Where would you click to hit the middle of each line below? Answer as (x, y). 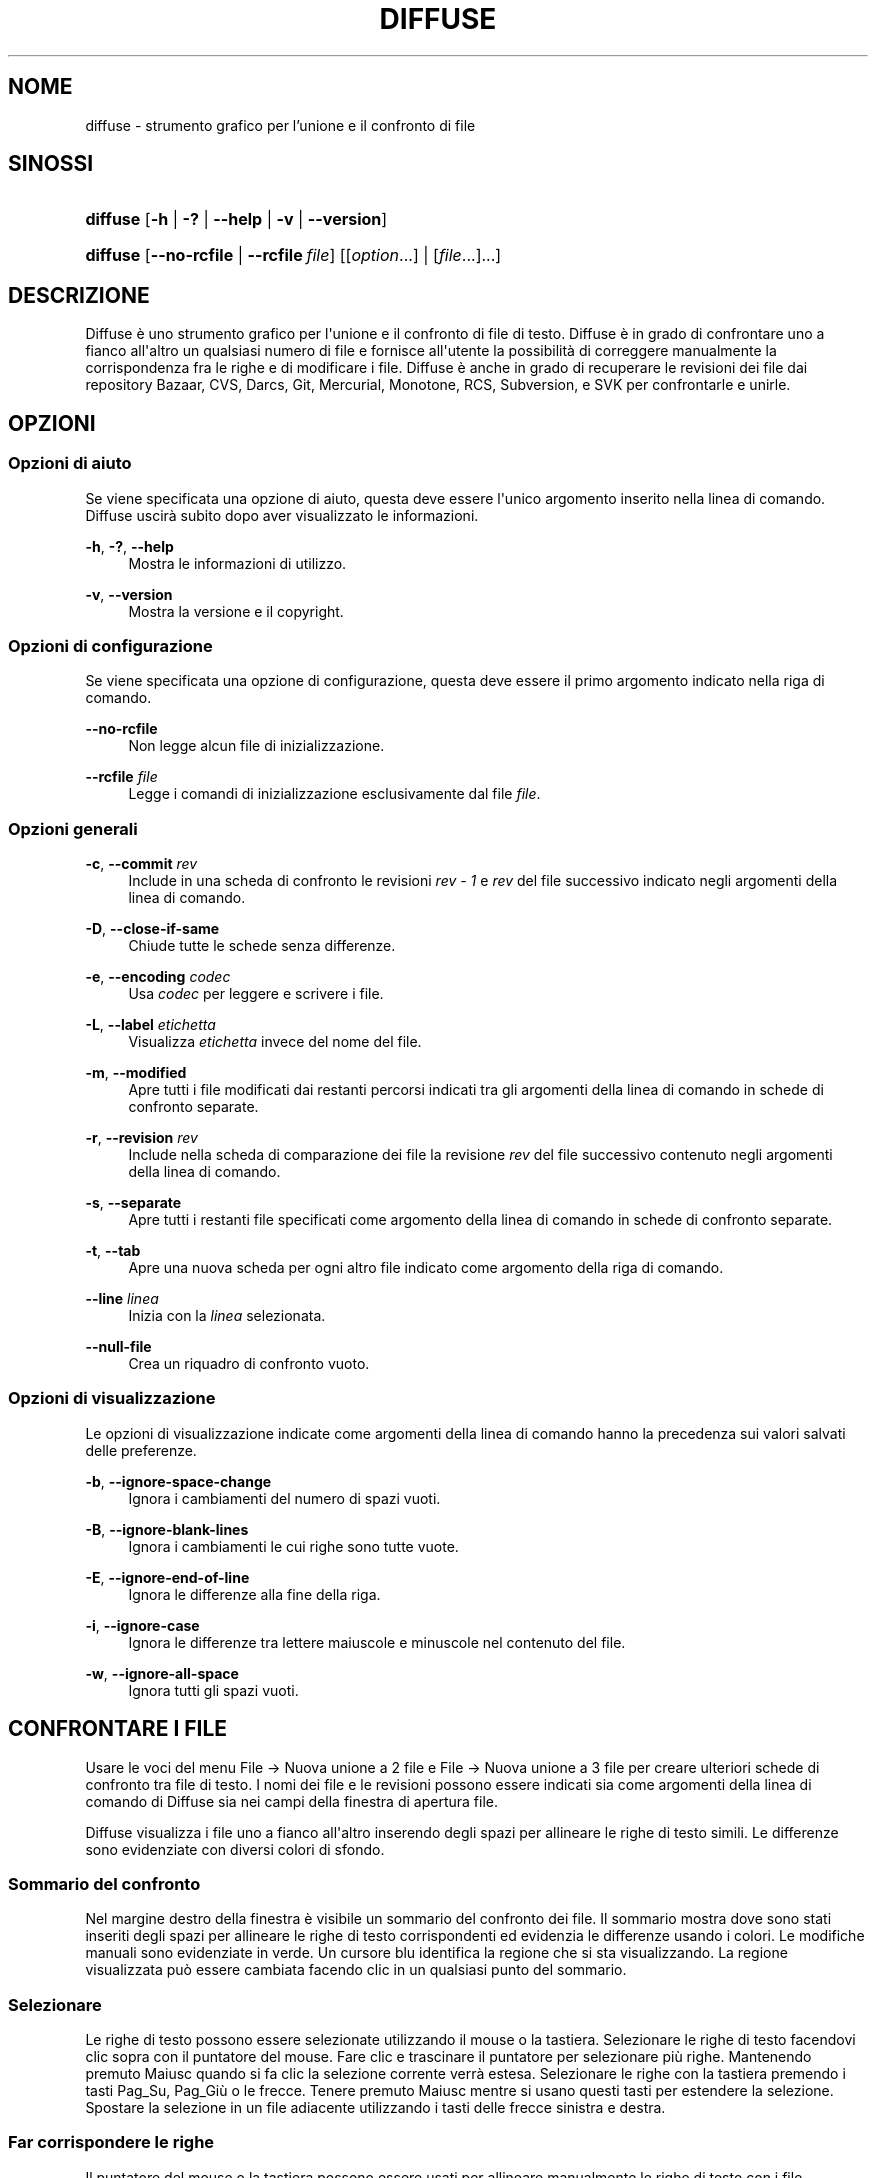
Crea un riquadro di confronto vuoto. (249, 1363)
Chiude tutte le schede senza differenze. (262, 945)
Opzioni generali (73, 828)
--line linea (122, 1298)
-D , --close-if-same (152, 928)
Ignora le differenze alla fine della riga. (254, 1594)
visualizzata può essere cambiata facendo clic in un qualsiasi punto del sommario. (356, 1970)
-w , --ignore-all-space (162, 1673)
